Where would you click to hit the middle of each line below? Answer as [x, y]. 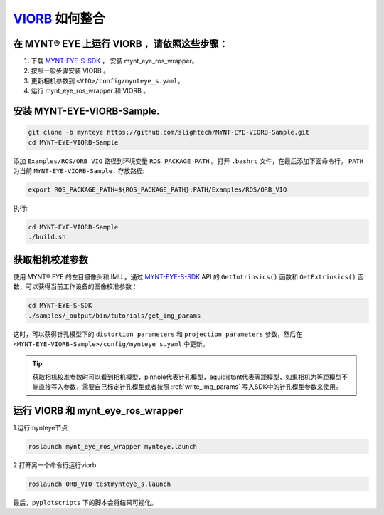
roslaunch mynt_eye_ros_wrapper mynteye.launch [112, 447]
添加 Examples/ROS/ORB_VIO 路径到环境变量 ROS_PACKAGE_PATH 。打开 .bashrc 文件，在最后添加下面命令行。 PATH [188, 161]
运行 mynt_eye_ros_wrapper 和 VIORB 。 [90, 91]
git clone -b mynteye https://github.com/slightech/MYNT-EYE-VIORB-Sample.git [169, 132]
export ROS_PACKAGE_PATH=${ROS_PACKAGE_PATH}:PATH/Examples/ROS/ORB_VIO [158, 189]
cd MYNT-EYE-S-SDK [60, 306]
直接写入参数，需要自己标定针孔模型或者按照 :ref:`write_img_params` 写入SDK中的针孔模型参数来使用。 [190, 387]
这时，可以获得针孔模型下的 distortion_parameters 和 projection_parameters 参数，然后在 [158, 334]
